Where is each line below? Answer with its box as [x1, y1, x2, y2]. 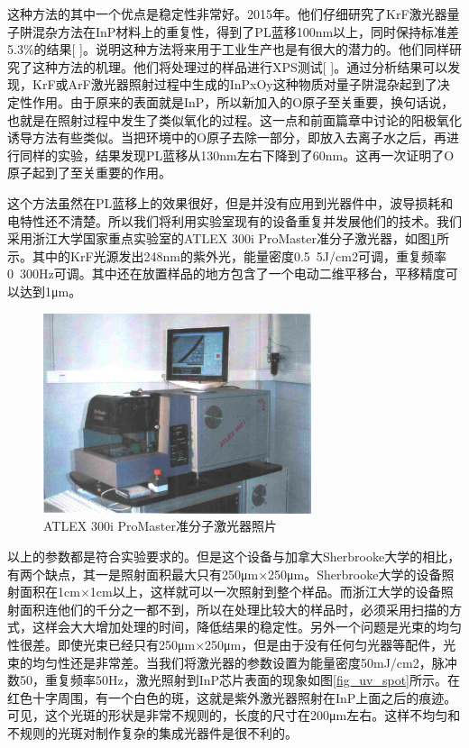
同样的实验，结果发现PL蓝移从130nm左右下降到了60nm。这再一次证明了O [19, 145, 455, 164]
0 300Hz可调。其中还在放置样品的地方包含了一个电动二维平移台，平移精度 [7, 264, 446, 283]
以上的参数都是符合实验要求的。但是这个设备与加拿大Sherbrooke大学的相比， [7, 546, 461, 565]
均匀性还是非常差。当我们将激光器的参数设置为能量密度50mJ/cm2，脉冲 [32, 652, 457, 671]
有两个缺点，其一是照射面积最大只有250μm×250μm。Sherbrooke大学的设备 [7, 564, 442, 583]
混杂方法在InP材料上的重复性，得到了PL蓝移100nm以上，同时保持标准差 [32, 22, 460, 41]
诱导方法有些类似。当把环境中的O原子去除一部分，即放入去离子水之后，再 [7, 128, 446, 147]
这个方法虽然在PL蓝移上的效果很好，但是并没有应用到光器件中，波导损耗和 [7, 193, 454, 212]
